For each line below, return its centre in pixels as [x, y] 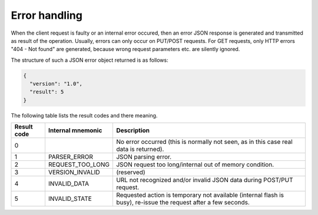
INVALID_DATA [69, 184]
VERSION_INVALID [74, 172]
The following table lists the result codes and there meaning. [84, 115]
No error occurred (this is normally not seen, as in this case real [204, 142]
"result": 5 [47, 92]
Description [133, 130]
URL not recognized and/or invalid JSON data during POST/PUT [204, 180]
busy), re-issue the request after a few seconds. [183, 203]
